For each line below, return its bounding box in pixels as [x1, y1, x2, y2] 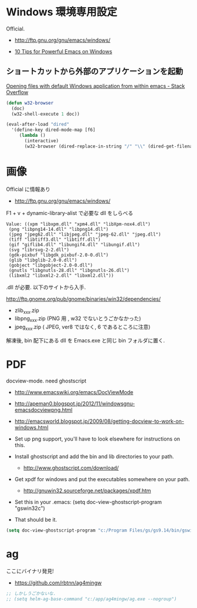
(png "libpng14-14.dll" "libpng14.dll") [8, 226, 109, 232]
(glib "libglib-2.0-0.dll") [8, 257, 77, 263]
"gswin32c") [14, 505, 45, 512]
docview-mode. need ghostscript [6, 377, 87, 385]
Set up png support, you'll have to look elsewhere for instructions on [14, 435, 181, 442]
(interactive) [24, 138, 59, 144]
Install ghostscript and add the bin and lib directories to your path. [14, 453, 174, 460]
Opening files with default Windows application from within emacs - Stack [6, 82, 185, 89]
